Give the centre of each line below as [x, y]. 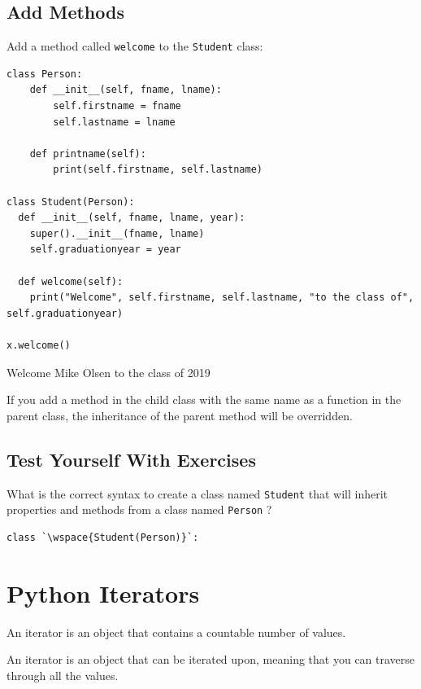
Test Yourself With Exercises [131, 459]
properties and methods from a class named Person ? [139, 509]
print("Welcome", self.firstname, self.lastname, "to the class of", [222, 298]
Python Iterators [103, 592]
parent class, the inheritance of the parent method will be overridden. [180, 415]
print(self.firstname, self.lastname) [158, 170]
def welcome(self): [71, 281]
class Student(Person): [71, 202]
